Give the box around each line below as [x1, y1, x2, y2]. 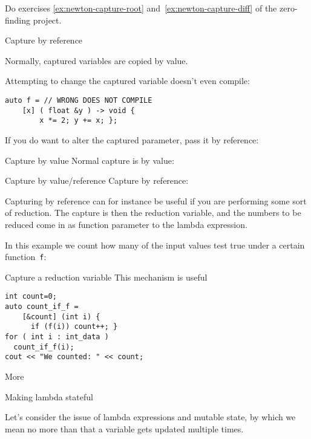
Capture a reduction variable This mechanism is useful [5, 270, 208, 283]
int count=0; [5, 292, 57, 301]
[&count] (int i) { [22, 312, 100, 321]
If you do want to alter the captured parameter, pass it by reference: [5, 133, 259, 146]
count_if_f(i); [13, 342, 74, 351]
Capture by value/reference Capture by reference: [5, 174, 189, 187]
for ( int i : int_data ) [5, 332, 109, 341]
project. [33, 13, 62, 26]
